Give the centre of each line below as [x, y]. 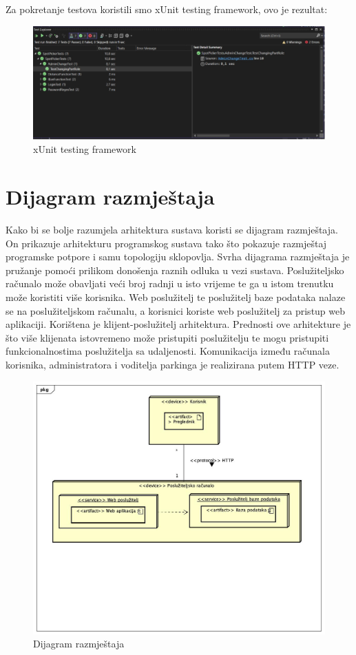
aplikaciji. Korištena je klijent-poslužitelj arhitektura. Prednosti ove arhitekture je [178, 324]
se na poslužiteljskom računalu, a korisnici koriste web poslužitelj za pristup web [176, 310]
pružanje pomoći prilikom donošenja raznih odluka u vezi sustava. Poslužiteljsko [175, 270]
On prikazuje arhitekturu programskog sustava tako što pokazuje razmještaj [166, 243]
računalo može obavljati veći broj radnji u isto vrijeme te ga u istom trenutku [170, 283]
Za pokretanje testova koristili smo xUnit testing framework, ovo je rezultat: [167, 9]
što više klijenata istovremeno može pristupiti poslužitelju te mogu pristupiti [167, 337]
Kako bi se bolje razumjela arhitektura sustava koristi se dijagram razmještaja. [172, 230]
